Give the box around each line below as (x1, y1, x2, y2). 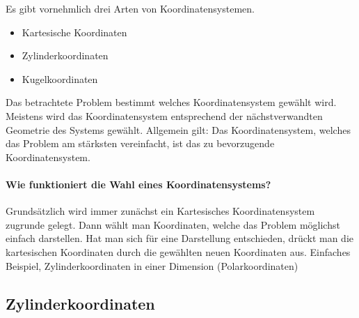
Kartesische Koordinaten (22, 24, 127, 39)
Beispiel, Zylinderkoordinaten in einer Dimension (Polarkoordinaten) (6, 258, 298, 273)
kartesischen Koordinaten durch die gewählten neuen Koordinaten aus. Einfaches (6, 244, 351, 259)
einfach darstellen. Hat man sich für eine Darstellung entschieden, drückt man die (6, 231, 353, 245)
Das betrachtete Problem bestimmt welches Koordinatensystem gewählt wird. (6, 95, 337, 109)
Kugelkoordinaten (22, 71, 98, 86)
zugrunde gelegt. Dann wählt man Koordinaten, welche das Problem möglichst (6, 217, 340, 232)
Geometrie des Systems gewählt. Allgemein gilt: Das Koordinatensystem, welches (6, 122, 351, 137)
